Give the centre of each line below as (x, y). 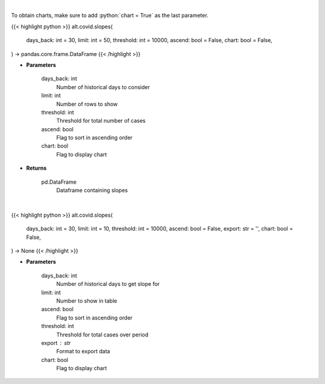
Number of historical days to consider (103, 87)
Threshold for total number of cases (101, 121)
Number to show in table (87, 300)
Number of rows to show (87, 104)
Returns (36, 168)
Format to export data (83, 351)
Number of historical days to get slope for (108, 284)
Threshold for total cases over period (102, 335)
